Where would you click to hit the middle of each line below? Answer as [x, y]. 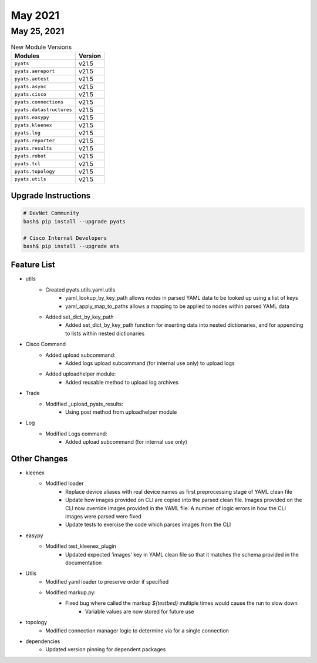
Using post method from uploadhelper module [121, 412]
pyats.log [28, 133]
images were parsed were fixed [104, 516]
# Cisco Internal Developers [65, 238]
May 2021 [35, 15]
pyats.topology [35, 171]
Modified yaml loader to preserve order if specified [107, 581]
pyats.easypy [32, 118]
